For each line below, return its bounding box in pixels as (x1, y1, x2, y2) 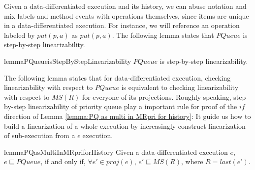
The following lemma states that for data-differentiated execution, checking (4, 72, 231, 83)
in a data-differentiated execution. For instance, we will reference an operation (4, 20, 240, 30)
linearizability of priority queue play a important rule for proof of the (28, 101, 237, 112)
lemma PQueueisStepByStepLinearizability (4, 56, 131, 66)
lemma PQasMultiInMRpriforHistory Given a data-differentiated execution (4, 146, 228, 157)
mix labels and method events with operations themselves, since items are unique (4, 10, 249, 21)
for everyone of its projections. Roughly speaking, (82, 91, 231, 102)
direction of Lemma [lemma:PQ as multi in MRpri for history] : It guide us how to (4, 111, 251, 121)
